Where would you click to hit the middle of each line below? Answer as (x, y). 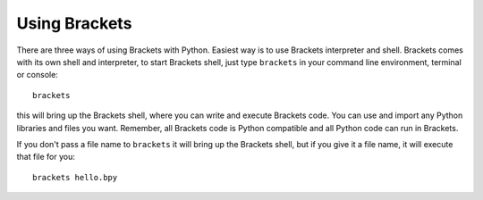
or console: (37, 75)
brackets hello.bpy (75, 177)
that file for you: (46, 157)
